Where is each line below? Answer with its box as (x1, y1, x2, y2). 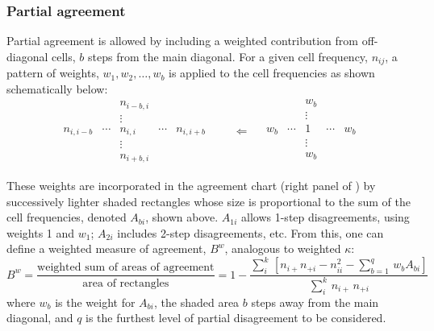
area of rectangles (82, 277, 169, 289)
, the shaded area (153, 293, 240, 310)
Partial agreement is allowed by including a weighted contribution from (6, 32, 359, 49)
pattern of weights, (6, 64, 99, 81)
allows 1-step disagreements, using (241, 209, 410, 225)
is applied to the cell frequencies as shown (169, 64, 375, 81)
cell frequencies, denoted (6, 209, 127, 225)
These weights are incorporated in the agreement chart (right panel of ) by (6, 177, 376, 193)
